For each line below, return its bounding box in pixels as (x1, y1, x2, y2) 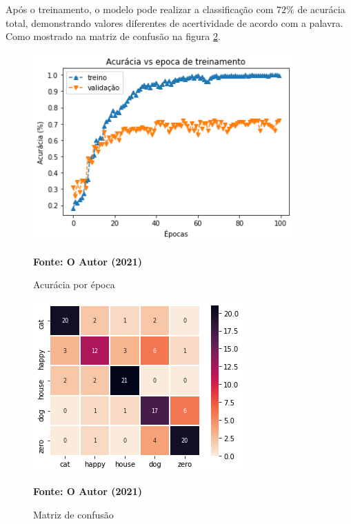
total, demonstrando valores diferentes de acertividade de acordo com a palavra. (6, 15, 343, 30)
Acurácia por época (33, 277, 115, 292)
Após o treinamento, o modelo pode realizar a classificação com (6, 2, 274, 16)
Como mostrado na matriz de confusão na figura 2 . (6, 29, 221, 43)
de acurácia (297, 2, 345, 16)
